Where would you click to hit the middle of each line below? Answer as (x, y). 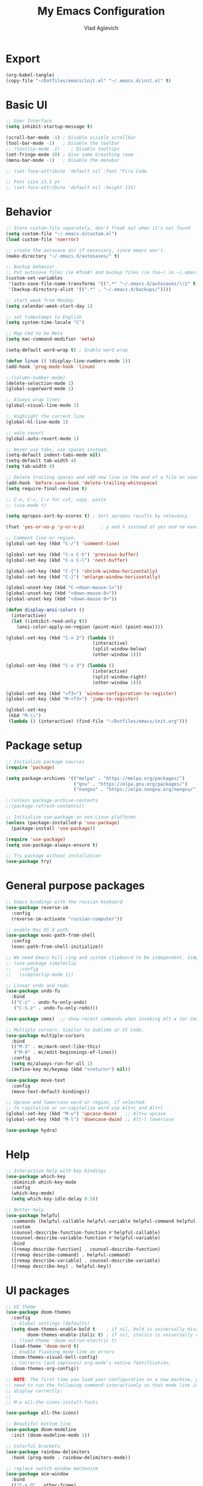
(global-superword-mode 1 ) (40, 389)
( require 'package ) (30, 767)
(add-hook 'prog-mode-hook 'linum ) (51, 367)
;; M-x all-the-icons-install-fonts (52, 1402)
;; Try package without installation (53, 856)
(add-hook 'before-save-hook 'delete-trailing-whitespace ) (82, 483)
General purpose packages (75, 886)
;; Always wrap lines (33, 400)
